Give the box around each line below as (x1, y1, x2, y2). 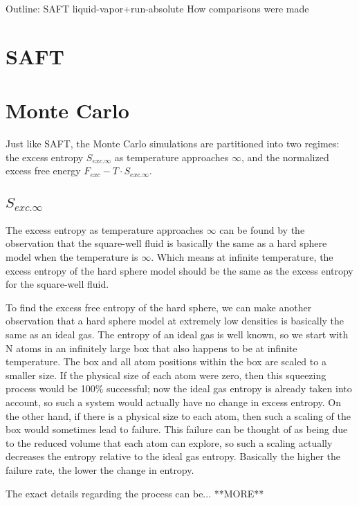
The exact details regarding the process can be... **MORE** (6, 486, 264, 500)
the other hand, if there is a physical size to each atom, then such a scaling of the (6, 408, 351, 423)
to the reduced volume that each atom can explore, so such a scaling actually (6, 435, 333, 450)
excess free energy (6, 163, 81, 178)
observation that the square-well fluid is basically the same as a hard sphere (6, 236, 327, 250)
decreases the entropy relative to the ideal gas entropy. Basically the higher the (6, 449, 341, 463)
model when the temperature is (6, 250, 138, 264)
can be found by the (219, 222, 305, 237)
